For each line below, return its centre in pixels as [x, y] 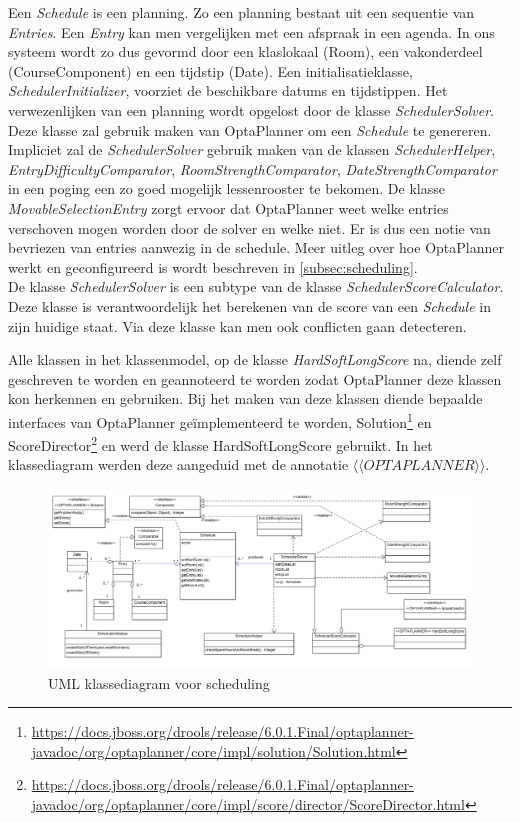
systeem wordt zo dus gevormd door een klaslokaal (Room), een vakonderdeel [245, 51]
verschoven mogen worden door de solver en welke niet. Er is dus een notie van [249, 227]
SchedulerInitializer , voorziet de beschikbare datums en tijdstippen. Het [228, 90]
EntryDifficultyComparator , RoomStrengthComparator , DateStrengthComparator [252, 168]
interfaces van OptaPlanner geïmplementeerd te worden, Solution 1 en [220, 420]
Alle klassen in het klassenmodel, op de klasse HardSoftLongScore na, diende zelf [255, 359]
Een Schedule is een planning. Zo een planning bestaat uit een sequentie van [241, 12]
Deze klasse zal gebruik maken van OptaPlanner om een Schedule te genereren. [250, 129]
